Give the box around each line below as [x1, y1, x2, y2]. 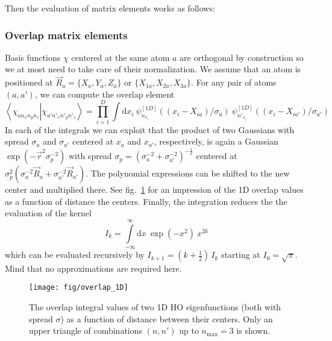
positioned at [5, 76, 53, 89]
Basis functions [5, 51, 61, 63]
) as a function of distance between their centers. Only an [60, 312, 273, 325]
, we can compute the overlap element [34, 87, 175, 100]
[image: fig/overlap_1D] [29, 283, 128, 292]
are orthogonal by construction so [180, 51, 304, 63]
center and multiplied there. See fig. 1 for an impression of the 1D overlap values [5, 183, 304, 196]
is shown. [236, 324, 271, 337]
